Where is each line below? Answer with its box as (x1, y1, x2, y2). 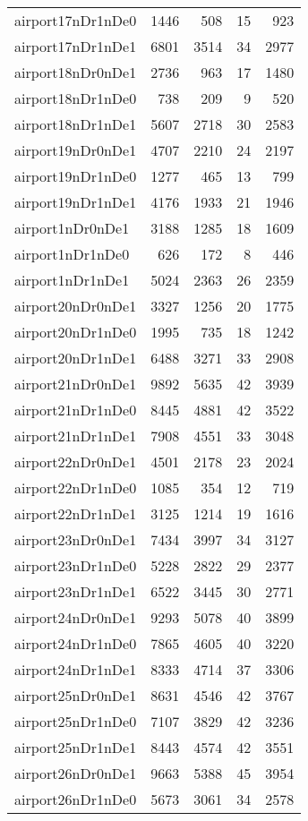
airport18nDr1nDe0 (14, 88, 137, 108)
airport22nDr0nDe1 (14, 451, 137, 472)
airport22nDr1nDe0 (14, 477, 137, 498)
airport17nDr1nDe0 (14, 10, 137, 30)
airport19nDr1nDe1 (14, 192, 137, 212)
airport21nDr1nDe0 (14, 399, 137, 420)
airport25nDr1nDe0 (14, 711, 137, 731)
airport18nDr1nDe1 (14, 114, 137, 134)
